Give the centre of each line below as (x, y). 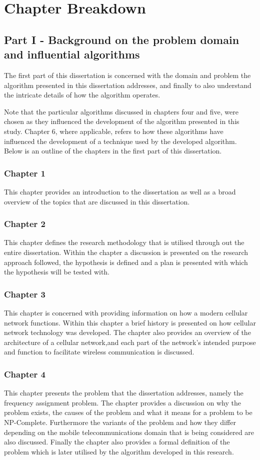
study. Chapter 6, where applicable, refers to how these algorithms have (114, 131)
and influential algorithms (72, 54)
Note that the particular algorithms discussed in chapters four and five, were (121, 111)
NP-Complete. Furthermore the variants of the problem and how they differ (120, 422)
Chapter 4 (25, 374)
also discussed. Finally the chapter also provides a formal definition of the (117, 442)
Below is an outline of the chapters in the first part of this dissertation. (113, 151)
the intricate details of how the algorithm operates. (82, 95)
